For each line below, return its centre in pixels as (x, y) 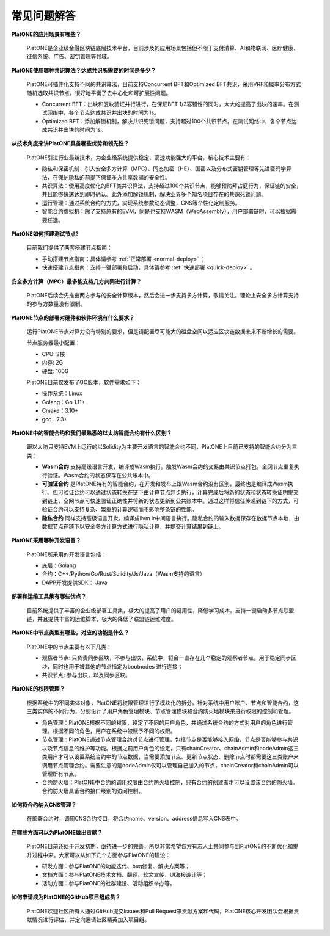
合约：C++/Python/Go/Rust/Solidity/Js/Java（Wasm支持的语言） (124, 574)
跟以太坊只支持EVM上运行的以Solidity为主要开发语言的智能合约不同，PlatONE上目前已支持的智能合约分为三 (162, 447)
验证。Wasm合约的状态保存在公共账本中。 (100, 475)
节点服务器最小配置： (53, 343)
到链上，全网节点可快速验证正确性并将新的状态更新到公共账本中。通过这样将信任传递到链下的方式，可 (170, 501)
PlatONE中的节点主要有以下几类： (69, 647)
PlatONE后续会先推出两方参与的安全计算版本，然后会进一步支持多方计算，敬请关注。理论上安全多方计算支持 (163, 295)
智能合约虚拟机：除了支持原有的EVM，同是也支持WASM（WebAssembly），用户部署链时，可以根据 (167, 211)
